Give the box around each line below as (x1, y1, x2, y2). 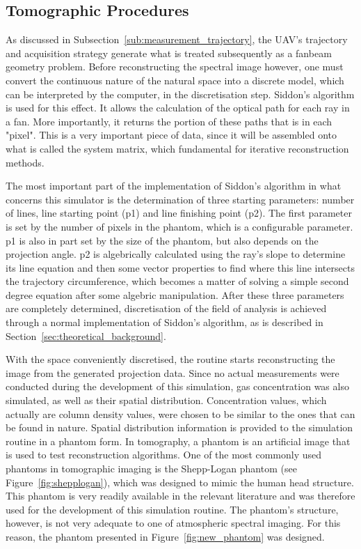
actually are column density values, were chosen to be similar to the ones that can (6, 406, 355, 421)
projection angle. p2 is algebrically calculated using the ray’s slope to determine (6, 247, 346, 261)
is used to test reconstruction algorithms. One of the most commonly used (6, 447, 322, 462)
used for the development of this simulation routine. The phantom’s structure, (6, 502, 339, 516)
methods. (6, 155, 45, 169)
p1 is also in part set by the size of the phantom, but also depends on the (6, 233, 319, 247)
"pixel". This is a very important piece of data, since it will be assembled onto (6, 127, 337, 142)
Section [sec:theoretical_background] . (6, 328, 166, 343)
